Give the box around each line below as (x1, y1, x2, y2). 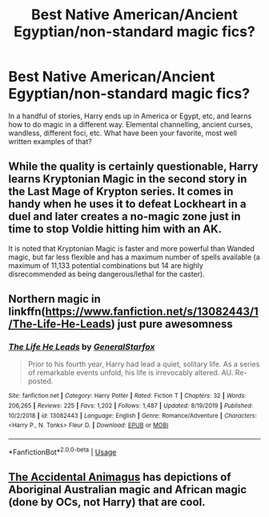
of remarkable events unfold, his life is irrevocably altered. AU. (27, 368, 234, 378)
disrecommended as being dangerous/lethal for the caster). (8, 269, 206, 279)
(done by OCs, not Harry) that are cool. (8, 495, 206, 509)
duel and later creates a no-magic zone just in (8, 210, 241, 223)
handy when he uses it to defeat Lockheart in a (8, 198, 247, 211)
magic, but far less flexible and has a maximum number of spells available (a (8, 252, 260, 262)
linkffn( (8, 305, 46, 319)
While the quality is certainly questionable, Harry (8, 160, 259, 174)
